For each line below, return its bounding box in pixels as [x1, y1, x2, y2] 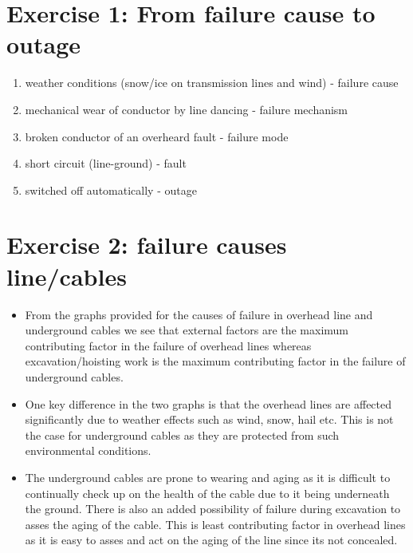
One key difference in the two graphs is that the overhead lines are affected [25, 395, 392, 412]
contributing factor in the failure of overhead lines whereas [25, 337, 312, 354]
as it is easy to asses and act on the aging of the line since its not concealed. [25, 531, 398, 548]
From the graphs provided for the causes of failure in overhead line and [25, 306, 373, 322]
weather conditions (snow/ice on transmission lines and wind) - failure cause [25, 74, 399, 91]
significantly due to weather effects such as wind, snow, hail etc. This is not [25, 411, 394, 428]
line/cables [6, 259, 127, 292]
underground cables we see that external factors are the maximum [25, 322, 349, 338]
